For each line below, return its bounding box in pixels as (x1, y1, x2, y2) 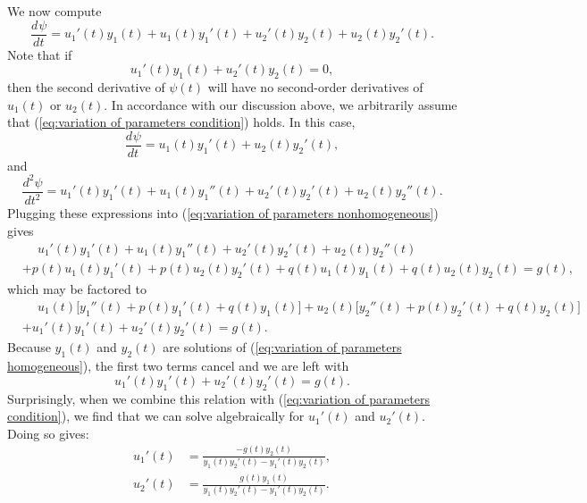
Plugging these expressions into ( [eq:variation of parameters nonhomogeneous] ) (7, 204, 439, 222)
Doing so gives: (7, 423, 89, 442)
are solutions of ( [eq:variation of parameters (163, 338, 402, 356)
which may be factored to (7, 280, 147, 298)
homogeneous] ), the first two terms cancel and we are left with (7, 356, 349, 375)
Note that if (7, 45, 72, 63)
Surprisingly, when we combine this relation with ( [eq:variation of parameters (7, 389, 431, 407)
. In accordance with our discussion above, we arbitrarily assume (104, 95, 457, 113)
